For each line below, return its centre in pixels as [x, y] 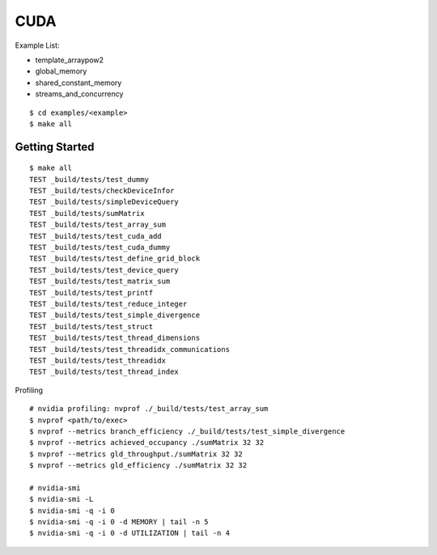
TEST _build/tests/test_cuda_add [95, 236]
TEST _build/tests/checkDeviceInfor [102, 191]
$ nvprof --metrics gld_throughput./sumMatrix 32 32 [136, 454]
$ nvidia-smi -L [62, 499]
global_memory [61, 71]
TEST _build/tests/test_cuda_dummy [100, 248]
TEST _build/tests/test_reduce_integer [108, 304]
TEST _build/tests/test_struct [91, 326]
